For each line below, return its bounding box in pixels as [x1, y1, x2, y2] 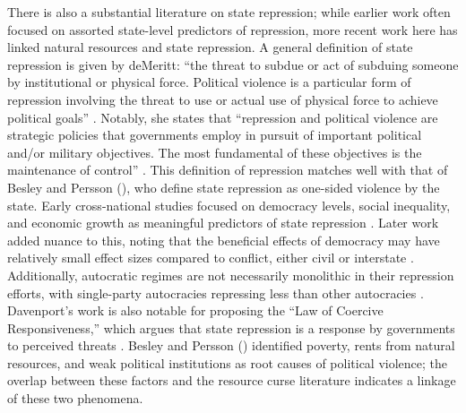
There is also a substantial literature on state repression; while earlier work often [7, 3, 451, 21]
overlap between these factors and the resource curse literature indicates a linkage [7, 371, 456, 390]
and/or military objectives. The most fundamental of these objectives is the [7, 142, 422, 161]
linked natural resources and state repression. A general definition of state [7, 38, 413, 56]
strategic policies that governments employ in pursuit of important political [7, 125, 422, 144]
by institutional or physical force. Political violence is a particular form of [7, 73, 411, 91]
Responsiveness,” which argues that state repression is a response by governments [7, 318, 455, 337]
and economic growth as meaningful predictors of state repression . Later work [7, 213, 439, 232]
